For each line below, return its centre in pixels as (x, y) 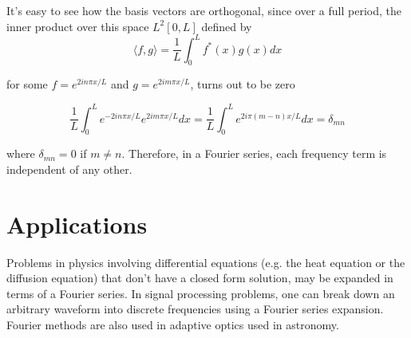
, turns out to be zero (243, 84)
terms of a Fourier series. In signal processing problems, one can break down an (201, 293)
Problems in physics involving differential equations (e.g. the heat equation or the (206, 262)
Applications (77, 224)
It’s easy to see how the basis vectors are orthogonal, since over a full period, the (204, 10)
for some (27, 84)
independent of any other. (69, 169)
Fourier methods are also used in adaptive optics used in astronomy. (173, 325)
